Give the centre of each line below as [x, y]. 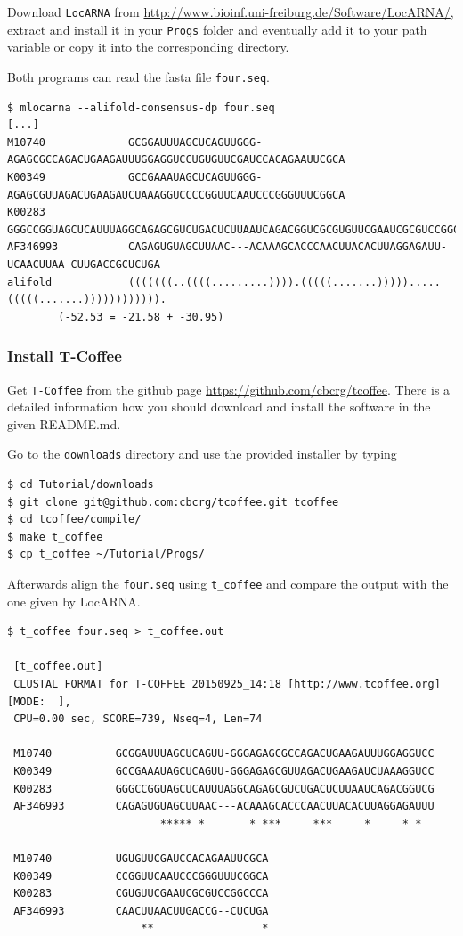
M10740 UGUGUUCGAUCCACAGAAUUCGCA [141, 858]
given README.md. [64, 423]
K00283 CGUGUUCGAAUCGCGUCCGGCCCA [141, 894]
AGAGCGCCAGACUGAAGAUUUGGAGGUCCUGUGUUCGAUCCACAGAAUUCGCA [176, 160]
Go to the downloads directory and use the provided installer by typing [202, 454]
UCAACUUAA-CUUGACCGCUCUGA [84, 264]
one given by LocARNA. [74, 601]
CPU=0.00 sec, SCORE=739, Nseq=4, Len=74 [138, 719]
